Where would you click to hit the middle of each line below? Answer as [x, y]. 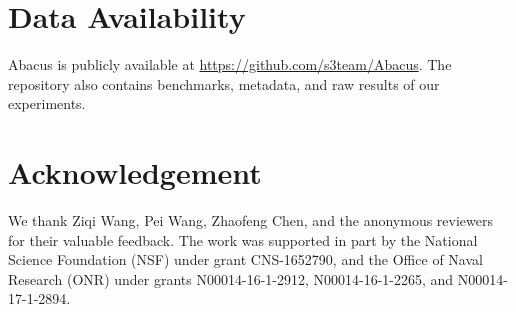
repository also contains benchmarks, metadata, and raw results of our [224, 83]
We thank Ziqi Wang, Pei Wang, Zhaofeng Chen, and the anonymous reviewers [251, 220]
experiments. [47, 103]
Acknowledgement [135, 172]
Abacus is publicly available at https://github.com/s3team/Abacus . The [230, 64]
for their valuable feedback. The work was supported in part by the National [243, 239]
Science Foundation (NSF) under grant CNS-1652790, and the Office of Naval [245, 259]
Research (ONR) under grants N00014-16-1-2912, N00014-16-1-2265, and [231, 278]
